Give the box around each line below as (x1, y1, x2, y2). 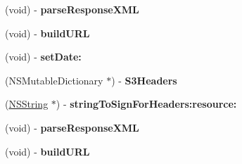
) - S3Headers (111, 72, 177, 87)
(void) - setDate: (5, 49, 82, 64)
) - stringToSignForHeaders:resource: (56, 96, 237, 111)
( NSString (5, 96, 49, 111)
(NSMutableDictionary (5, 72, 103, 87)
